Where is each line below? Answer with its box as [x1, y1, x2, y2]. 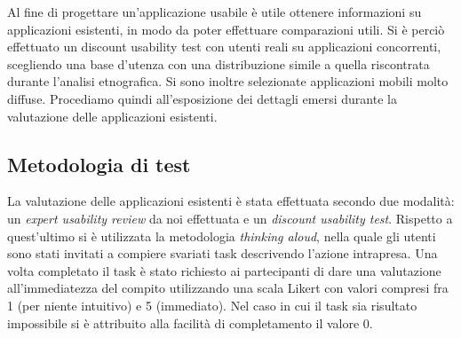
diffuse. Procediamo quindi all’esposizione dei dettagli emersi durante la [7, 89, 397, 107]
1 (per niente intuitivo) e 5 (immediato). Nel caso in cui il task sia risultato [7, 295, 417, 314]
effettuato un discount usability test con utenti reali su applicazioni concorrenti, [7, 37, 441, 56]
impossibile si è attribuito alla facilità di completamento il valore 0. [7, 313, 373, 332]
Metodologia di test [7, 150, 191, 177]
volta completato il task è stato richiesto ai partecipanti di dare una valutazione [7, 261, 441, 279]
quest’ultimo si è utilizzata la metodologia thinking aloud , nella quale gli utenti [7, 226, 436, 245]
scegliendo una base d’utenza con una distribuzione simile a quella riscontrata [7, 54, 430, 73]
